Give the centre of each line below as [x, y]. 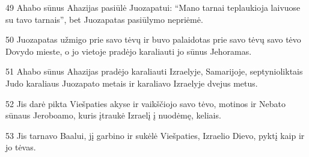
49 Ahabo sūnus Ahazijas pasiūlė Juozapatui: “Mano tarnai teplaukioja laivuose [153, 7]
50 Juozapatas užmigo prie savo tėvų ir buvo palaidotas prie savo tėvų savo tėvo [153, 39]
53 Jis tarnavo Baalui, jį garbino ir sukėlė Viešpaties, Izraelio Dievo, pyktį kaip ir [155, 135]
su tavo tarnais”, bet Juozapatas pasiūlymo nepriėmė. [104, 19]
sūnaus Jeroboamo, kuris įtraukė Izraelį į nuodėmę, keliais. [113, 115]
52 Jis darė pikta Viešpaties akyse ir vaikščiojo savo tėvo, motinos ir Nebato [145, 103]
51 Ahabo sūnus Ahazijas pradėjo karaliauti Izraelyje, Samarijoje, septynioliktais [154, 71]
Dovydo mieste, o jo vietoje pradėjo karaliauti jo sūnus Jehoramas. [129, 51]
